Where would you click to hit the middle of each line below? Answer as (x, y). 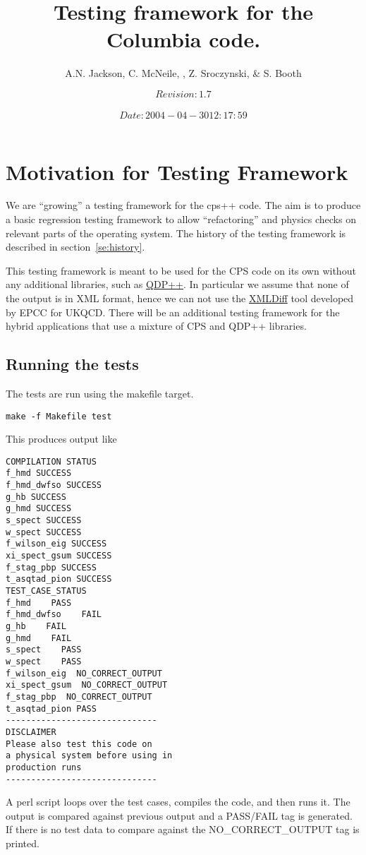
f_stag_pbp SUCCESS (51, 567)
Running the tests (72, 364)
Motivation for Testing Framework (177, 171)
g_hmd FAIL (39, 638)
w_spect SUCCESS (44, 532)
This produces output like (61, 439)
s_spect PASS (44, 650)
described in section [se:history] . (75, 247)
